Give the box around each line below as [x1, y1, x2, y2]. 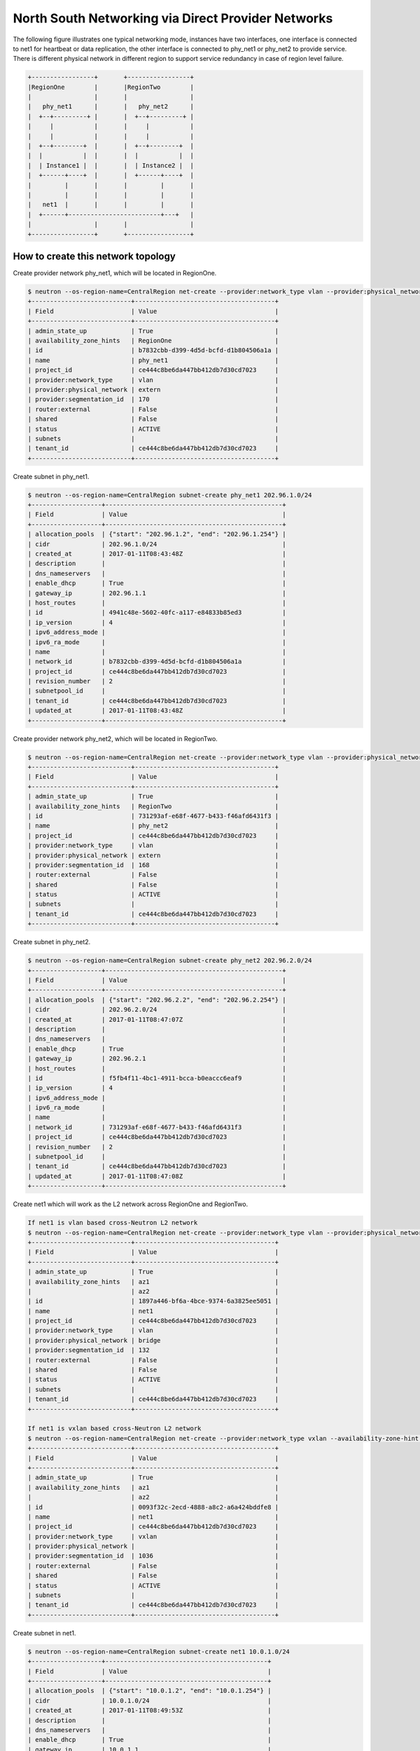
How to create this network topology [13, 250, 176, 262]
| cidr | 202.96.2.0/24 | [27, 1006, 286, 1013]
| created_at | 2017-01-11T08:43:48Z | [27, 550, 286, 558]
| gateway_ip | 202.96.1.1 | [27, 589, 286, 597]
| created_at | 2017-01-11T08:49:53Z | [27, 1706, 272, 1715]
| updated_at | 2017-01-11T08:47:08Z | [27, 1172, 286, 1180]
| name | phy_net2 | [27, 822, 279, 830]
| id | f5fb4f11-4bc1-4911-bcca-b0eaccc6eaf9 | [27, 1074, 286, 1082]
